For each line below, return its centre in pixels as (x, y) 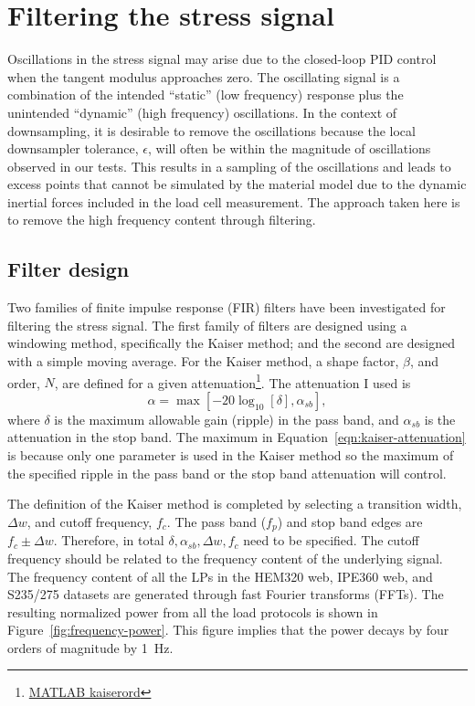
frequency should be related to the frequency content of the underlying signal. (225, 558)
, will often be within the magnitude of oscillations (290, 148)
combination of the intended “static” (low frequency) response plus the (206, 95)
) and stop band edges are (350, 521)
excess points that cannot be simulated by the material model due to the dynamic (237, 184)
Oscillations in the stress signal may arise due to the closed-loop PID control (222, 59)
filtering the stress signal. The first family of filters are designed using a (207, 325)
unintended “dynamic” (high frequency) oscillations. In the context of (202, 112)
